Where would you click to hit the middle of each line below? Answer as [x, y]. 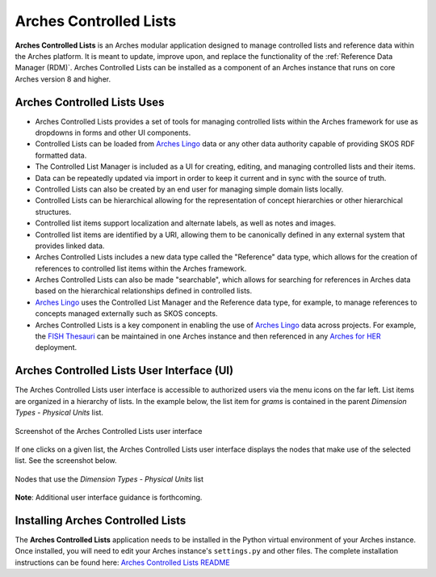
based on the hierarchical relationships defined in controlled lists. [144, 291]
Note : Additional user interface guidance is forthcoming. [109, 498]
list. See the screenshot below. [66, 461]
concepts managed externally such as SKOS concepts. [126, 314]
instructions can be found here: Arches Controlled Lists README [122, 562]
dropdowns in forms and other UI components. [113, 133]
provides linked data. [70, 246]
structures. [53, 212]
